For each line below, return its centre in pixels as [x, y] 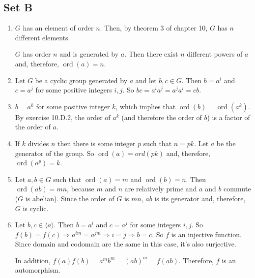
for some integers [156, 225]
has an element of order [58, 28]
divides [38, 143]
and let [146, 80]
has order [37, 54]
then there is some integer [96, 143]
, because [81, 189]
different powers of [215, 54]
